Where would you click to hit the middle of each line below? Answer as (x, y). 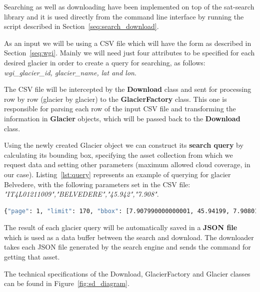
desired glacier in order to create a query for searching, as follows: (105, 62)
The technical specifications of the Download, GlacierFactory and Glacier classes (127, 273)
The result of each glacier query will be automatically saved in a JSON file (121, 227)
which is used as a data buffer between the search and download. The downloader (129, 237)
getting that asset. (32, 257)
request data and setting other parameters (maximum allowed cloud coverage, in (127, 164)
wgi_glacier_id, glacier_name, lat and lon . (70, 72)
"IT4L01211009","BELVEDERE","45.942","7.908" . (81, 194)
